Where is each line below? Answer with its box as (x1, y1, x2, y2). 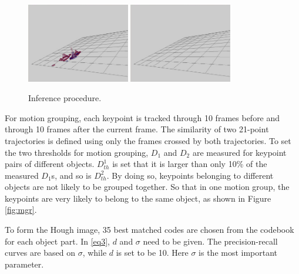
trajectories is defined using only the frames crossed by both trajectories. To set (5, 134, 291, 146)
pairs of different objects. (5, 158, 95, 170)
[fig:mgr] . (5, 203, 37, 216)
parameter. (5, 258, 44, 270)
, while (82, 246, 107, 259)
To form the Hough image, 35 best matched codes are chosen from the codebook (5, 223, 294, 236)
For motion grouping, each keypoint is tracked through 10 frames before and (5, 111, 280, 123)
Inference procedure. (28, 92, 102, 104)
